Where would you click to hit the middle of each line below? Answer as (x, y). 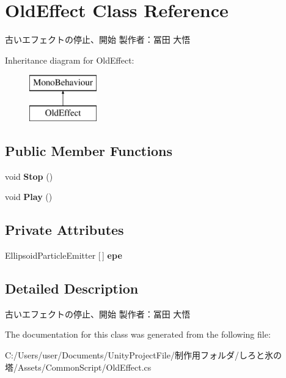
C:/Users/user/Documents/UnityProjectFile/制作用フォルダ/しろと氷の (143, 355)
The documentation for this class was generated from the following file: (138, 334)
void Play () (29, 197)
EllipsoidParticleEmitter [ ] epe (64, 255)
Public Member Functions (89, 150)
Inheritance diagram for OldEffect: (70, 60)
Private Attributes (64, 230)
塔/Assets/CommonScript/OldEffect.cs (78, 367)
